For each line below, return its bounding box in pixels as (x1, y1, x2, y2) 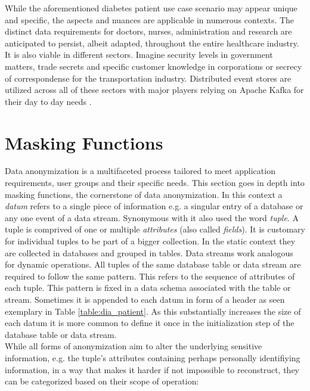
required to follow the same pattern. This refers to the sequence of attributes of (5, 269, 295, 282)
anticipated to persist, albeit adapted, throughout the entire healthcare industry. (5, 36, 299, 49)
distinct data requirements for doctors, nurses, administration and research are (5, 25, 292, 38)
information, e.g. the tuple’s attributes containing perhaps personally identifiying (5, 351, 300, 364)
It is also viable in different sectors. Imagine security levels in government (5, 48, 273, 61)
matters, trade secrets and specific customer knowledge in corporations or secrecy (5, 60, 302, 72)
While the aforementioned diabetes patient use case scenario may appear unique (5, 2, 297, 14)
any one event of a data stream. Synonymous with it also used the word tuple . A (5, 211, 299, 224)
